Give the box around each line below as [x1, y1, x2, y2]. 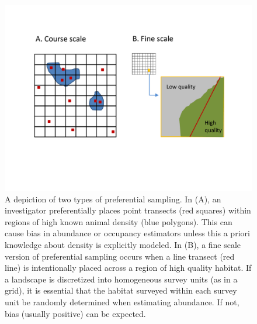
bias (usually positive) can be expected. [5, 307, 146, 319]
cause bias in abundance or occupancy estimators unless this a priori [5, 227, 250, 239]
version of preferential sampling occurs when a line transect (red [5, 250, 235, 262]
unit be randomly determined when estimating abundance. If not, [5, 295, 239, 308]
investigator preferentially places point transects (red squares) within [5, 204, 251, 216]
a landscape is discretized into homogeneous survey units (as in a [5, 273, 238, 285]
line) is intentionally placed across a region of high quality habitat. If [5, 261, 252, 274]
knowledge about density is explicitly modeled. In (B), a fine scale [5, 238, 241, 250]
